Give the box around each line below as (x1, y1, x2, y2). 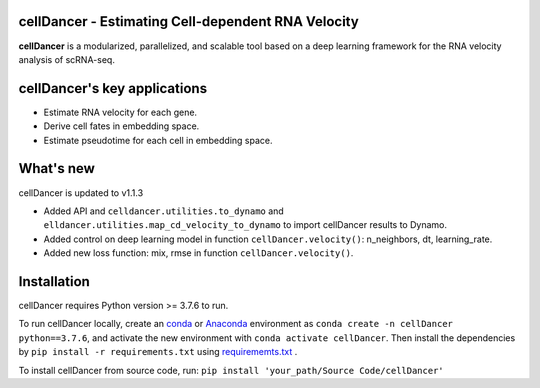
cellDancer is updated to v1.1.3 (18, 186, 144, 199)
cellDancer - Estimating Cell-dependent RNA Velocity (18, 13, 359, 30)
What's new (18, 160, 95, 177)
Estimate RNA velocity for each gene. (43, 106, 198, 118)
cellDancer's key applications (18, 80, 208, 97)
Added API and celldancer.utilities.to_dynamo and (43, 205, 284, 217)
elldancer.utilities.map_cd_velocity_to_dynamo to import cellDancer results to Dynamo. (43, 219, 447, 231)
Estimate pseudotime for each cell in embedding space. (43, 134, 274, 146)
